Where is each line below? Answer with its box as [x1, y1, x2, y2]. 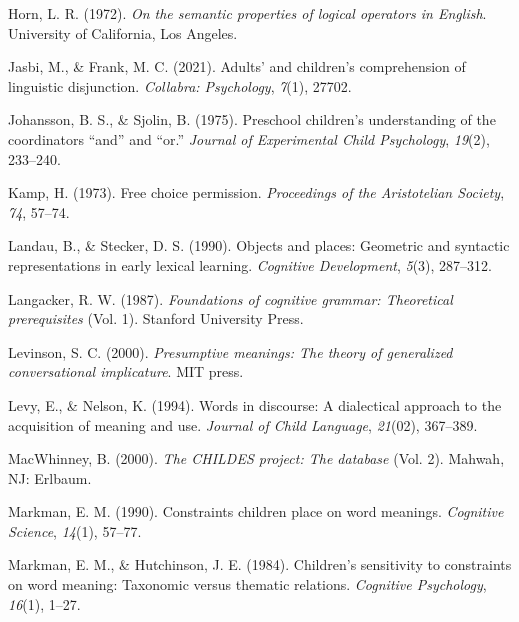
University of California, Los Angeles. [8, 22, 238, 43]
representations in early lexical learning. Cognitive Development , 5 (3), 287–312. [8, 254, 492, 275]
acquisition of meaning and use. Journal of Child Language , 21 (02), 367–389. [8, 414, 478, 435]
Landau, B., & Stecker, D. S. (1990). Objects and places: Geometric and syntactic [8, 235, 510, 256]
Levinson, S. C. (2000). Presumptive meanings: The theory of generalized [8, 341, 453, 362]
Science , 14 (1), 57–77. [8, 520, 142, 541]
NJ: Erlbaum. [8, 467, 92, 488]
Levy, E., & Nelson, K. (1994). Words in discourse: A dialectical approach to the [8, 394, 502, 415]
